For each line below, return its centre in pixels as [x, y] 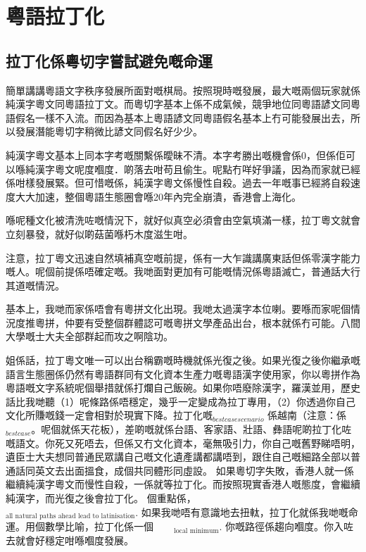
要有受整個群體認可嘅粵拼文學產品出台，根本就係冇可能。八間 [217, 322]
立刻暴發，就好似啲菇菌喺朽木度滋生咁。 [99, 233]
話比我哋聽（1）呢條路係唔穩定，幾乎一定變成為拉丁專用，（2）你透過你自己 [181, 401]
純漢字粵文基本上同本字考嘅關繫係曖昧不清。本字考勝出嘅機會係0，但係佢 [176, 155]
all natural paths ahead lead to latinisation [70, 516]
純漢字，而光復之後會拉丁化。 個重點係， [101, 498]
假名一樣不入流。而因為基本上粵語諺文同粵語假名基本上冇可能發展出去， [183, 117]
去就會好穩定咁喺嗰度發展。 [70, 540]
